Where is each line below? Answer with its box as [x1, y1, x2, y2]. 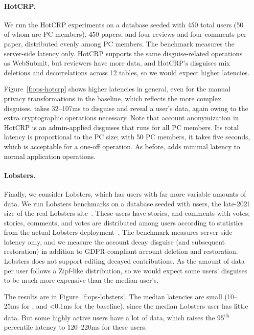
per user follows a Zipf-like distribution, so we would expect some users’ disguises [4, 265, 248, 275]
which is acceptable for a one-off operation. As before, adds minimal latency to [4, 141, 240, 151]
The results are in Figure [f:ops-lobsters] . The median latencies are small [4, 291, 222, 301]
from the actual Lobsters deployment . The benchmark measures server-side [4, 227, 232, 237]
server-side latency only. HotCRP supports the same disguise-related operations [4, 48, 243, 58]
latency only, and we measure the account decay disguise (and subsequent [4, 236, 225, 246]
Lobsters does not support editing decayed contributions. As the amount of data [4, 256, 245, 266]
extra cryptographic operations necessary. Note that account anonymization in [4, 112, 239, 123]
